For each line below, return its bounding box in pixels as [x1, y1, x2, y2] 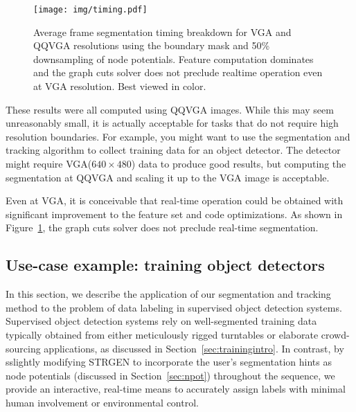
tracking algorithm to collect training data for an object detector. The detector [6, 143, 341, 157]
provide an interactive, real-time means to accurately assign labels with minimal [6, 382, 346, 396]
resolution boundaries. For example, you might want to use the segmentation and [6, 129, 350, 143]
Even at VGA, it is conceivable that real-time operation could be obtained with [6, 193, 344, 208]
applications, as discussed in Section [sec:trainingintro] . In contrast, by [44, 341, 344, 355]
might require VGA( [6, 156, 92, 170]
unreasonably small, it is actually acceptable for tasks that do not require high [6, 116, 339, 130]
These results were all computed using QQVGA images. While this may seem [6, 102, 334, 116]
